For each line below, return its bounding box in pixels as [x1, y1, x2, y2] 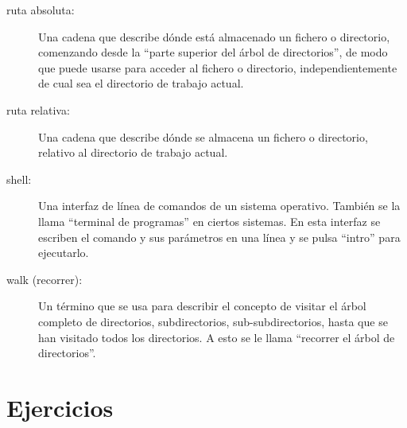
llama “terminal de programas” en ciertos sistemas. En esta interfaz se [38, 212, 381, 229]
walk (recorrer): [6, 270, 83, 287]
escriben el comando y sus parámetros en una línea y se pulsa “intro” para [38, 228, 401, 245]
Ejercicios [6, 391, 114, 423]
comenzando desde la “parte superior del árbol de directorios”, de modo [38, 44, 388, 60]
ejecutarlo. [38, 244, 89, 261]
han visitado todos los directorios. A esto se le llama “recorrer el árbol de [38, 329, 395, 345]
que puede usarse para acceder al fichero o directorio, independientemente [38, 59, 397, 76]
